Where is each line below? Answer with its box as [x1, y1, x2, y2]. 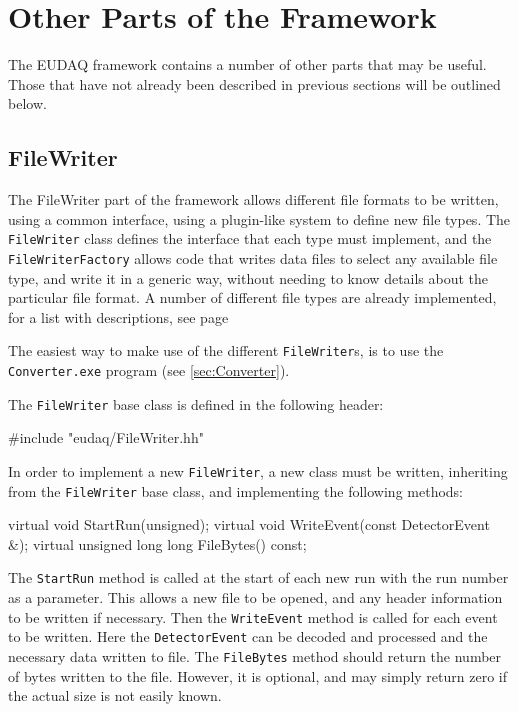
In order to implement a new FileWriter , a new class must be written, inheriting [8, 460, 508, 481]
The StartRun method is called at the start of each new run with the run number [8, 567, 509, 588]
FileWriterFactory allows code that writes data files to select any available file [8, 247, 498, 268]
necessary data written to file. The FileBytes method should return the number [8, 646, 502, 667]
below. [8, 93, 47, 114]
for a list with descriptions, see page [8, 306, 229, 327]
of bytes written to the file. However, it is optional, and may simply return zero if [8, 665, 507, 686]
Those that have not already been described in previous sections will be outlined [8, 73, 501, 94]
